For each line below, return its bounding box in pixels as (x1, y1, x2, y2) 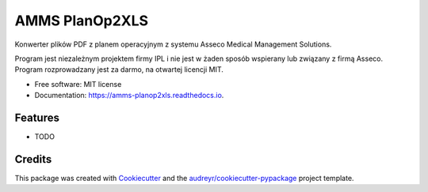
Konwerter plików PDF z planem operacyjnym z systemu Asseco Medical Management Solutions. (14, 40, 332, 49)
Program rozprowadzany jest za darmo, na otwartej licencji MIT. (14, 65, 224, 74)
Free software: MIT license (34, 79, 122, 88)
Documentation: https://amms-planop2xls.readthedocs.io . (34, 91, 224, 100)
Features (14, 111, 59, 124)
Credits (14, 152, 52, 166)
